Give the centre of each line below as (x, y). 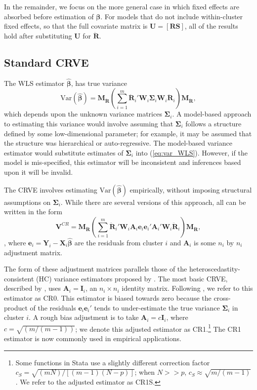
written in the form (33, 212)
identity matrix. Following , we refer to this (187, 288)
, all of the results (211, 26)
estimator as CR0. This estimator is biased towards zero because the (108, 297)
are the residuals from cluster (119, 242)
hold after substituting (38, 35)
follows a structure (214, 123)
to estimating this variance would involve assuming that (89, 123)
